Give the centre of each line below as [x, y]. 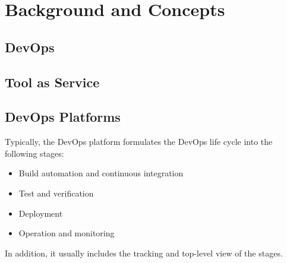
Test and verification [56, 193]
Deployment [41, 213]
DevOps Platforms [63, 117]
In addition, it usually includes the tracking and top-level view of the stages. [144, 253]
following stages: [34, 153]
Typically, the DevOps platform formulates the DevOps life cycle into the [139, 142]
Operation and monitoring [67, 233]
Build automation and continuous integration [101, 173]
